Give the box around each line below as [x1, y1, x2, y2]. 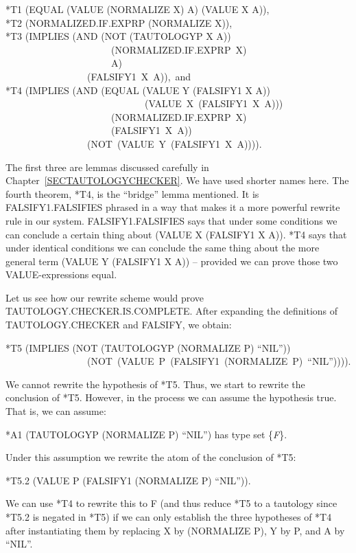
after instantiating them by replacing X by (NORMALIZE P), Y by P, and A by [5, 523, 345, 537]
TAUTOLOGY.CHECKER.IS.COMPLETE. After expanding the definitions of [5, 304, 338, 318]
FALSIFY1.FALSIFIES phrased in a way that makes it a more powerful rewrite [5, 200, 340, 214]
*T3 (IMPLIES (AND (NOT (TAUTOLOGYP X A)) [5, 29, 231, 43]
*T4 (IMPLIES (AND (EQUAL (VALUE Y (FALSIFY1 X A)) [5, 82, 270, 97]
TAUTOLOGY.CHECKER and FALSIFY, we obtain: [5, 317, 232, 332]
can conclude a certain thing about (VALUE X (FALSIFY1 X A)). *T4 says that [5, 227, 347, 241]
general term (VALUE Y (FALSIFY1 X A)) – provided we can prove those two [5, 253, 338, 268]
